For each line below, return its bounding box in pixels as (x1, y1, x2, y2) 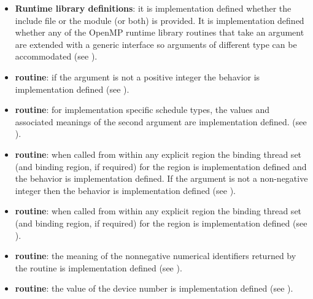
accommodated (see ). (15, 50, 98, 63)
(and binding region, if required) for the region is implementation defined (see (15, 216, 307, 229)
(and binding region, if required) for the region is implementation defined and (15, 160, 307, 173)
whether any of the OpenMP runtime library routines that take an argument (15, 26, 304, 39)
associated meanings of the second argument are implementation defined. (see (15, 115, 307, 128)
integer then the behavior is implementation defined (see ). (15, 184, 236, 196)
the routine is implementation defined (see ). (15, 261, 182, 274)
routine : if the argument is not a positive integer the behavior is (15, 70, 260, 83)
